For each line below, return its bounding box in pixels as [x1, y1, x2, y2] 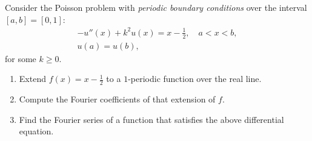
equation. [19, 125, 54, 137]
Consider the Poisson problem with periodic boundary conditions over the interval [5, 1, 307, 13]
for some [5, 52, 36, 64]
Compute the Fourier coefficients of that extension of [19, 93, 216, 105]
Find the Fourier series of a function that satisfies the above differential [19, 113, 284, 125]
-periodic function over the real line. [128, 72, 262, 85]
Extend [19, 72, 46, 85]
